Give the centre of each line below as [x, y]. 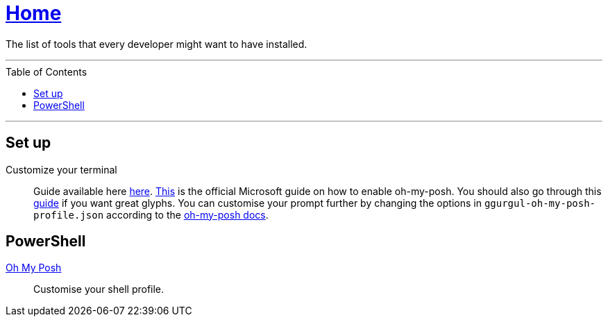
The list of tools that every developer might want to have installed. [157, 44]
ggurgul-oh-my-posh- [540, 203]
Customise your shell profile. [99, 289]
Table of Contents [47, 71]
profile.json [69, 215]
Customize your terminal [61, 169]
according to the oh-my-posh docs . [187, 214]
